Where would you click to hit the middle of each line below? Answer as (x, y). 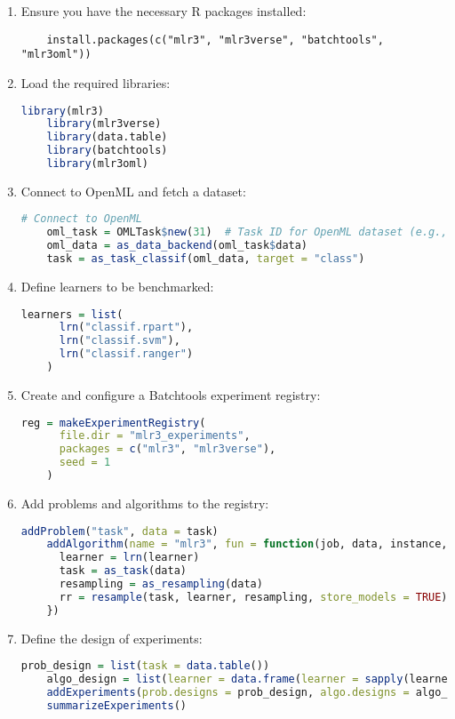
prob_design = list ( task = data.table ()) (145, 666)
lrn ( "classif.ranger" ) (126, 354)
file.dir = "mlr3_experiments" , (155, 436)
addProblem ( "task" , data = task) (120, 531)
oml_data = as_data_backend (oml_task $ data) (177, 246)
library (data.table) (107, 137)
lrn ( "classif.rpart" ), (126, 328)
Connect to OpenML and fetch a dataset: (133, 191)
